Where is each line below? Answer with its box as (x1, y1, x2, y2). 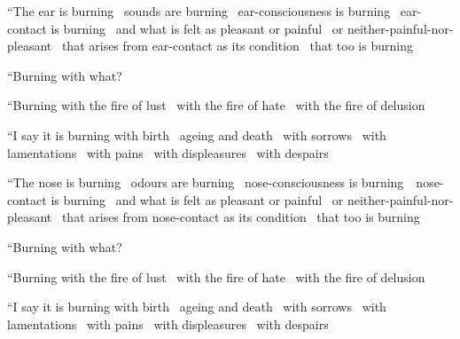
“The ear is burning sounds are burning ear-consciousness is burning (7, 2, 391, 20)
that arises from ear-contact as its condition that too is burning (61, 36, 413, 55)
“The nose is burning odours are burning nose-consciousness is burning (7, 173, 404, 192)
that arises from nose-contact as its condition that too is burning (61, 208, 420, 226)
